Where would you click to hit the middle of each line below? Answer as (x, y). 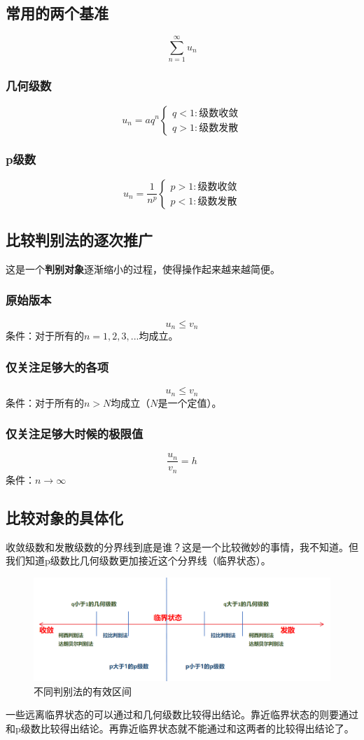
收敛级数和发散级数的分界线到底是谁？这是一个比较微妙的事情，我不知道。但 (182, 546)
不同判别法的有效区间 (83, 691)
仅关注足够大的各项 (57, 366)
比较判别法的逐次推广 (79, 240)
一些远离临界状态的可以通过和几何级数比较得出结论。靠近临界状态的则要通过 (182, 714)
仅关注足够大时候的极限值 (75, 434)
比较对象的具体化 (64, 517)
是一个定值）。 (190, 402)
